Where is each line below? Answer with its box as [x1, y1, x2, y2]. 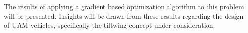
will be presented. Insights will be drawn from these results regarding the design [4, 11, 244, 21]
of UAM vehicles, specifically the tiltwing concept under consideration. [4, 20, 215, 30]
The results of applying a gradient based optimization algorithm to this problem [4, 1, 244, 11]
